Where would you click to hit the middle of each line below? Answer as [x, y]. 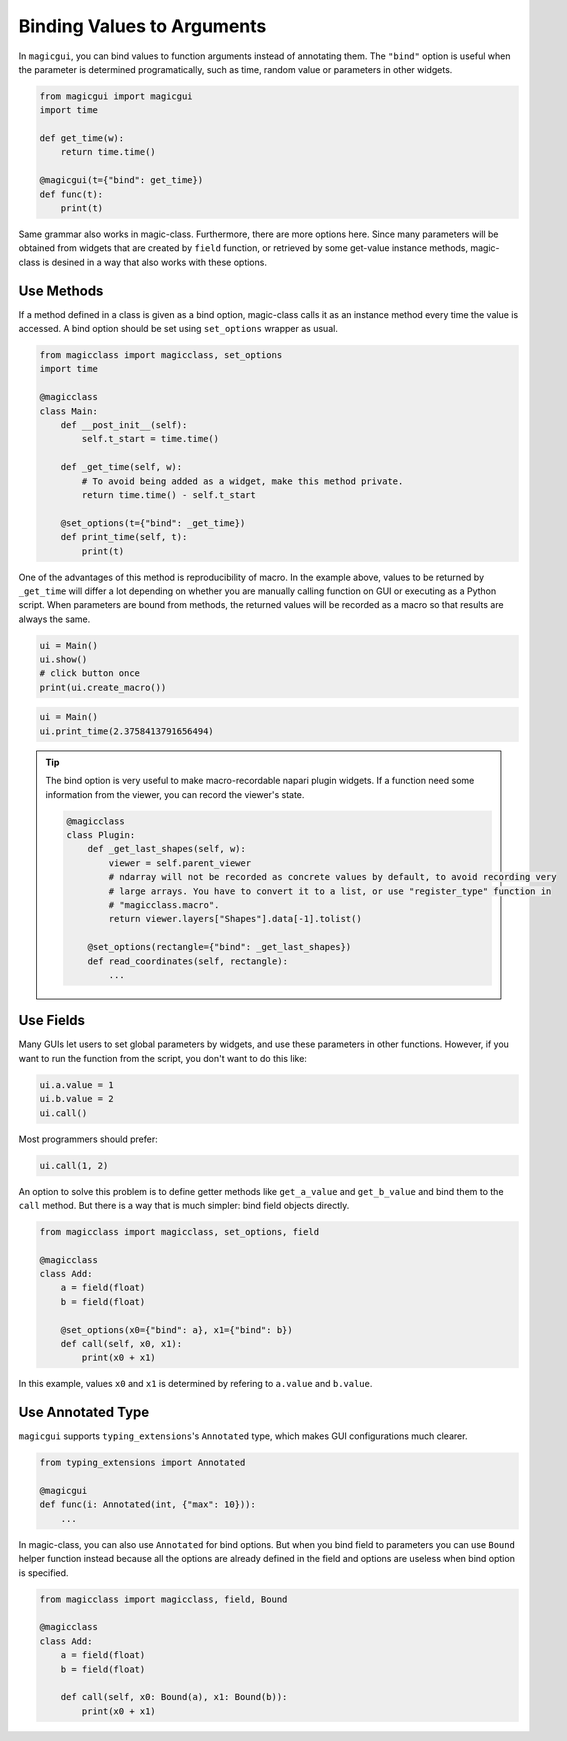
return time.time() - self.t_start [169, 495]
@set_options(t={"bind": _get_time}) [153, 523]
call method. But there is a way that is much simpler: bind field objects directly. [184, 1205]
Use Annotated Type [84, 1412]
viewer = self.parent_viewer [180, 863]
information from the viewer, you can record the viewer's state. [175, 794]
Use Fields [51, 1020]
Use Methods [61, 290]
